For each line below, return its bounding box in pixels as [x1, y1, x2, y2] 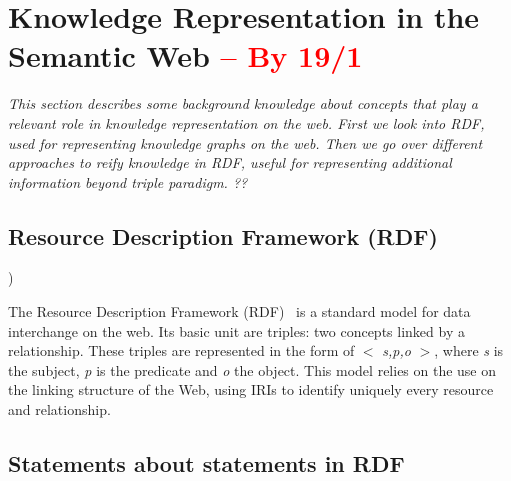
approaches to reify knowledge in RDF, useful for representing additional [8, 152, 452, 173]
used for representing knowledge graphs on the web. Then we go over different [8, 132, 483, 153]
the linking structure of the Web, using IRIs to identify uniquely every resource [8, 379, 494, 400]
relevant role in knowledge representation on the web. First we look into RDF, [8, 112, 485, 133]
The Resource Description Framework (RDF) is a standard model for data [8, 301, 471, 322]
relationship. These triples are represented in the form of [8, 340, 355, 361]
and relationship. [8, 399, 111, 420]
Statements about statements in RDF [8, 448, 405, 479]
